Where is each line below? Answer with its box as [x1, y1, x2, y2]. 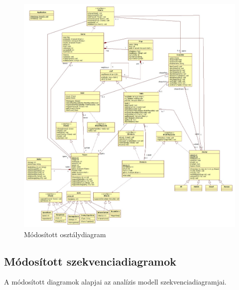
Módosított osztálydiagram [24, 229, 106, 239]
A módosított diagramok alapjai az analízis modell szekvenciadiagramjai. [4, 277, 227, 287]
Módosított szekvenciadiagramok [4, 253, 177, 269]
